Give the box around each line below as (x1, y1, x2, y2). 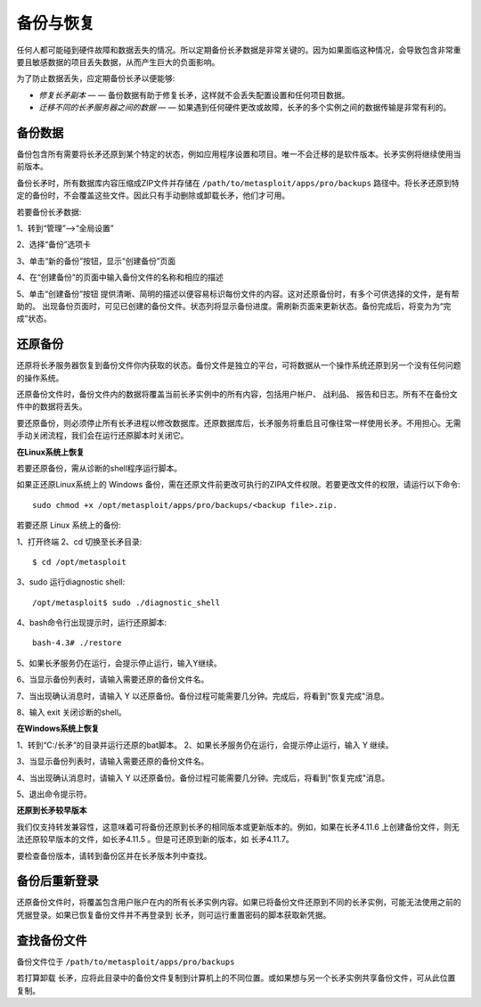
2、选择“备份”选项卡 (16, 239, 91, 250)
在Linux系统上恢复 (16, 446, 85, 457)
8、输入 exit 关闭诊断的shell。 (16, 707, 126, 717)
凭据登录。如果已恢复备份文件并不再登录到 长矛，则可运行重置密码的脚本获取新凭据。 (16, 909, 331, 920)
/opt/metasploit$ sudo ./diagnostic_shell (32, 597, 221, 608)
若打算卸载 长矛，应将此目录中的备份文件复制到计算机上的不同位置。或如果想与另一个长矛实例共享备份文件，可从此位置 (16, 972, 456, 984)
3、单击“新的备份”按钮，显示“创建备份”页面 (16, 255, 176, 266)
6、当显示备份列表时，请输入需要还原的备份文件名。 (16, 674, 209, 685)
